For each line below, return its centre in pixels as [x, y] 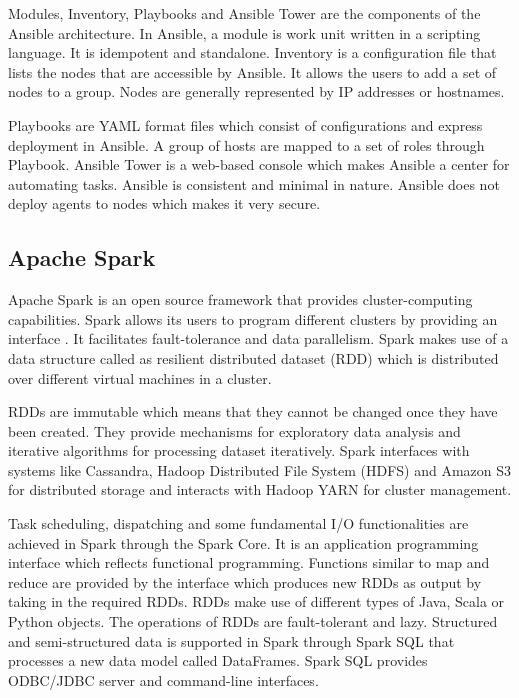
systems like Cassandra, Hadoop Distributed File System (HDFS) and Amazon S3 [260, 469]
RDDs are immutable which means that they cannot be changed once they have [253, 411]
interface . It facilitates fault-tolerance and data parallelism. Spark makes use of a [258, 338]
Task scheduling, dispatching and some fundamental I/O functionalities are [238, 523]
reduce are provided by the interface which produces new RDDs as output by [245, 581]
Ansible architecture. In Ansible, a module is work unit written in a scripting [244, 32]
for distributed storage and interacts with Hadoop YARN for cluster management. [260, 489]
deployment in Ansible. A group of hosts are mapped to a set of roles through [246, 144]
